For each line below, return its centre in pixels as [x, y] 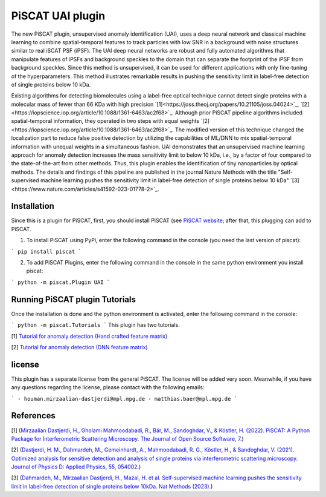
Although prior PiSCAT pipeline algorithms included [239, 113]
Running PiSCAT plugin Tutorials [73, 299]
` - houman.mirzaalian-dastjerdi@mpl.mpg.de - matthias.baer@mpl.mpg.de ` [124, 399]
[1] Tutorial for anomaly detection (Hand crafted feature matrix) [89, 336]
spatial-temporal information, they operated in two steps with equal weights [105, 121]
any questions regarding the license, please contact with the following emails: [108, 387]
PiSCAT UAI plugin [58, 16]
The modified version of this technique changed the [240, 130]
